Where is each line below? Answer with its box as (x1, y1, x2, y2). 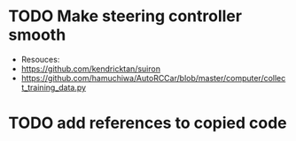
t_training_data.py (20, 82, 86, 93)
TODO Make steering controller (8, 6, 243, 26)
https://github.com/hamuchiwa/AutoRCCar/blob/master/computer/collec (20, 72, 286, 83)
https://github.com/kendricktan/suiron (20, 63, 161, 74)
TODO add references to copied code (8, 113, 287, 133)
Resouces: (20, 54, 60, 64)
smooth (8, 25, 66, 45)
